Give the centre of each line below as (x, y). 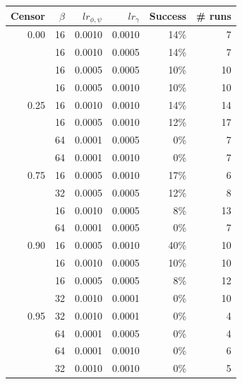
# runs (214, 15)
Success (168, 15)
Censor (28, 15)
